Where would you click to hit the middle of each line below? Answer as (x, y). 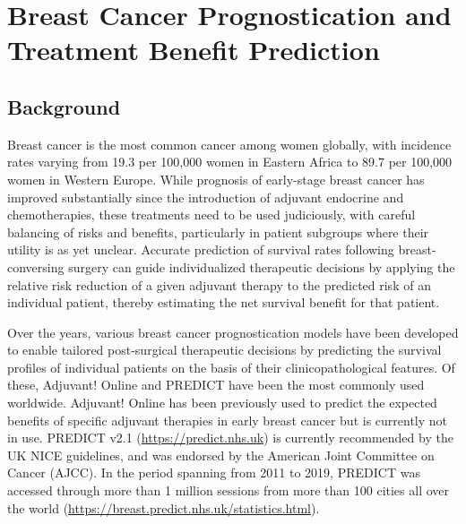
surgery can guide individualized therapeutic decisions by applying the (262, 266)
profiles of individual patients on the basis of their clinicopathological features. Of (231, 367)
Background (64, 106)
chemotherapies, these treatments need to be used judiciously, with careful (211, 215)
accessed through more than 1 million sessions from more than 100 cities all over (229, 490)
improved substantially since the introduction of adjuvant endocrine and (206, 197)
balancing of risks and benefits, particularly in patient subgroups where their (218, 232)
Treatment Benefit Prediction (194, 50)
